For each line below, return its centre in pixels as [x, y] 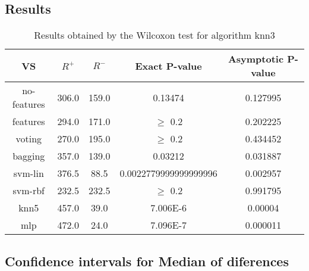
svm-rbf [29, 191]
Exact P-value [168, 66]
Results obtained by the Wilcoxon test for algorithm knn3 [154, 35]
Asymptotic [256, 59]
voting [29, 139]
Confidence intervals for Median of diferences [147, 261]
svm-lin [29, 173]
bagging [29, 156]
